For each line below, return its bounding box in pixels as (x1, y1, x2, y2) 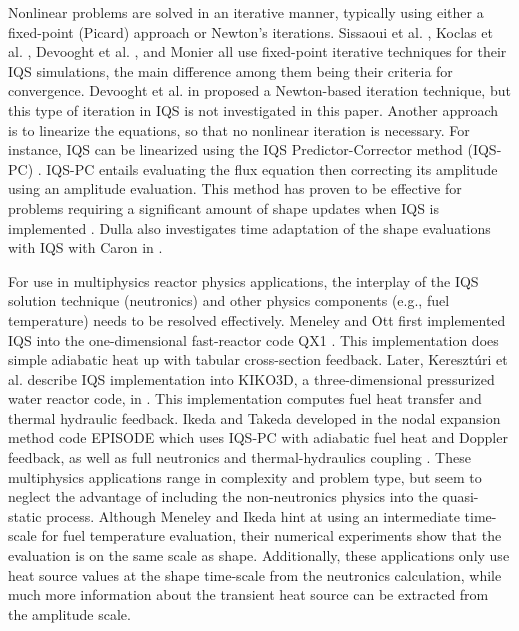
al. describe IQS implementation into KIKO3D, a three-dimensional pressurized (8, 368, 495, 389)
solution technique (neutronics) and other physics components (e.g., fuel (8, 290, 450, 311)
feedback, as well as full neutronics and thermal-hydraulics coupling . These (8, 447, 471, 468)
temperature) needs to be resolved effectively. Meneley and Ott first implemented (8, 309, 506, 330)
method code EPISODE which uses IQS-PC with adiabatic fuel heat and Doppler (8, 427, 508, 448)
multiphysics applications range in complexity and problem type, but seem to (8, 466, 482, 487)
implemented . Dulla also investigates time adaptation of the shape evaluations (8, 217, 491, 238)
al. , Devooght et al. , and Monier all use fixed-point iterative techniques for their (8, 41, 507, 62)
